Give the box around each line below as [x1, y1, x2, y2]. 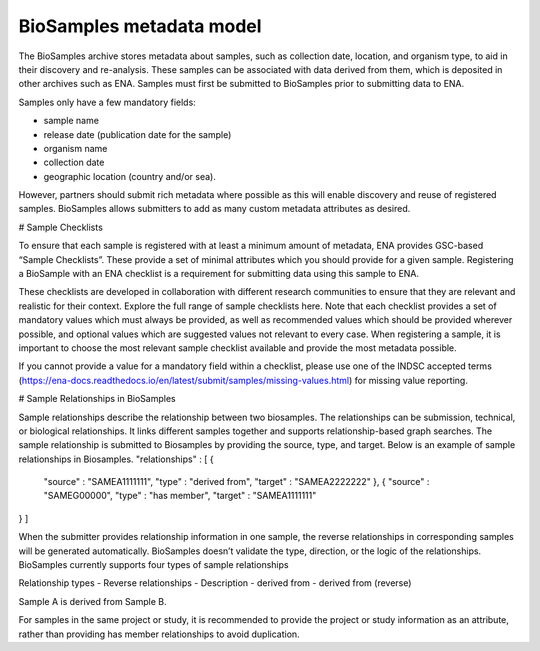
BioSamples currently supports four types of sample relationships [18, 559, 289, 571]
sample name [43, 115, 100, 127]
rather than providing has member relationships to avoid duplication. [18, 628, 300, 640]
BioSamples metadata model [18, 15, 262, 37]
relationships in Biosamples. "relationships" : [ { [18, 453, 214, 465]
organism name [43, 142, 108, 154]
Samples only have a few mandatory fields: [18, 96, 197, 108]
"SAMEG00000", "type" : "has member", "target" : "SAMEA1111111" [43, 490, 317, 502]
